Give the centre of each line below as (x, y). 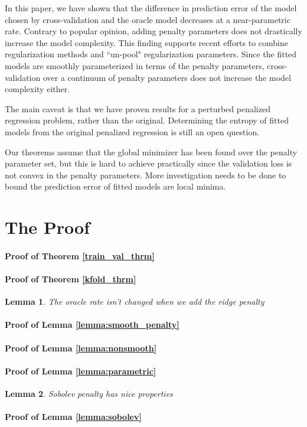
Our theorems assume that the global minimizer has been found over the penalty (151, 151)
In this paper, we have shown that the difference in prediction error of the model (151, 8)
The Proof (47, 227)
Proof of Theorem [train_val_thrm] (80, 255)
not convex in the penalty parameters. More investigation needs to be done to (146, 175)
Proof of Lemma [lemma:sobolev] (73, 417)
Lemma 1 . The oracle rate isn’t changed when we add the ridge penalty (135, 301)
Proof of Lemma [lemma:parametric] (81, 371)
